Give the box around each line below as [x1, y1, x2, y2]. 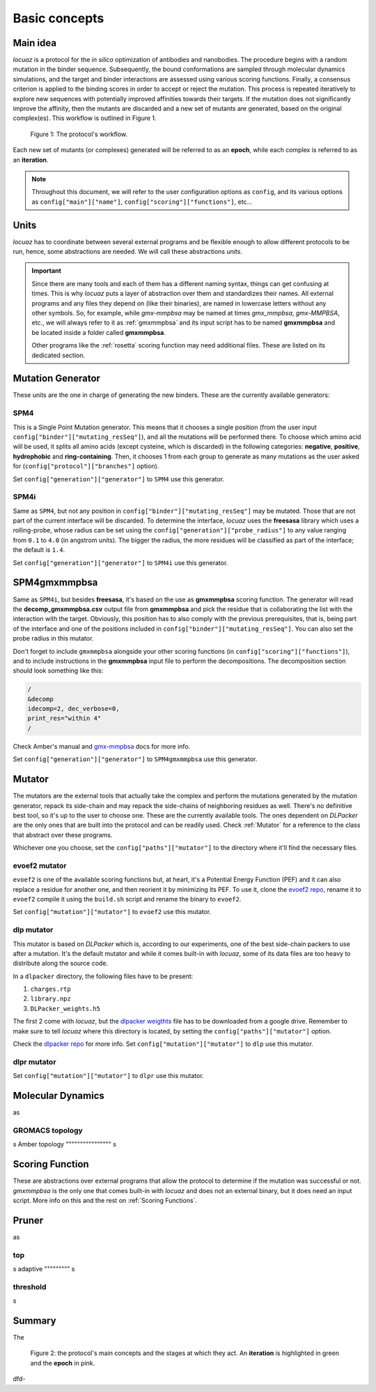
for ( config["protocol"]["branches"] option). [13, 462, 159, 470]
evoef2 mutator [13, 860, 67, 870]
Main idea [13, 37, 57, 49]
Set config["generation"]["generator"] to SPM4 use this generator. [13, 474, 225, 483]
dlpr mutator [13, 1057, 56, 1067]
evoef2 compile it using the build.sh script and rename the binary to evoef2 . [13, 895, 242, 903]
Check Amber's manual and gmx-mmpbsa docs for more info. [13, 742, 191, 750]
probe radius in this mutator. [13, 634, 94, 643]
